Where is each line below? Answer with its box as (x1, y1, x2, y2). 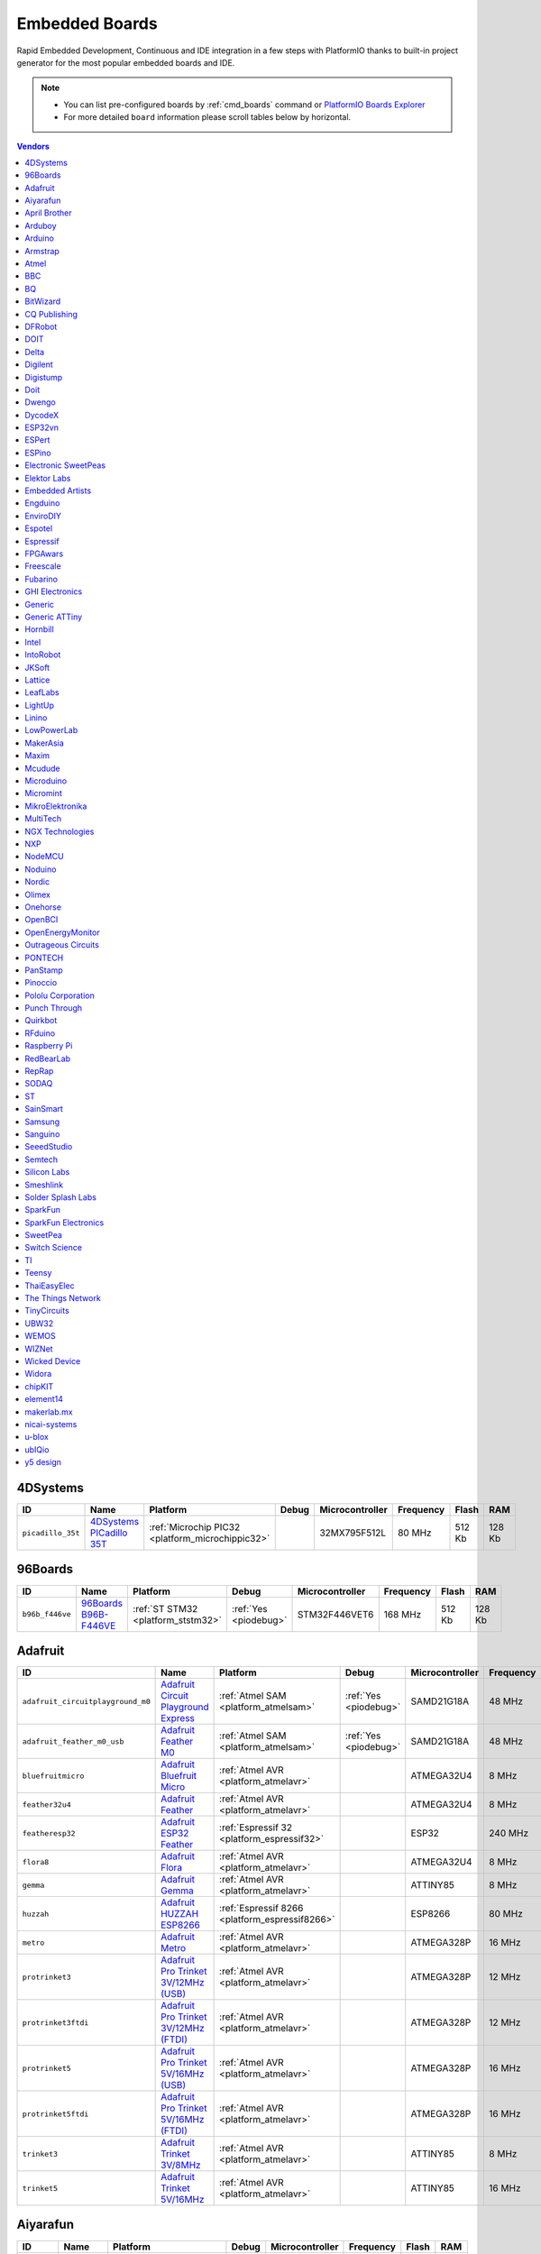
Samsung (24, 1116, 60, 1127)
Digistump (24, 371, 63, 382)
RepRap (24, 1066, 54, 1077)
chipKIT (24, 1380, 54, 1392)
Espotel (24, 523, 53, 534)
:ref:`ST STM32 (132, 1602, 198, 1615)
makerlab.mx (24, 1406, 73, 1417)
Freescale (24, 561, 62, 572)
